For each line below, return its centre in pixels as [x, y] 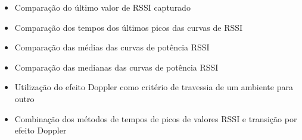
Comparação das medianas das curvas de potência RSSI [116, 67]
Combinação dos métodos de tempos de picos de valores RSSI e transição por [156, 118]
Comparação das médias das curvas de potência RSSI [112, 47]
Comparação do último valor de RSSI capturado [102, 7]
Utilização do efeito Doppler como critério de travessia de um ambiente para [154, 87]
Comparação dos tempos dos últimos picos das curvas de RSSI [129, 27]
